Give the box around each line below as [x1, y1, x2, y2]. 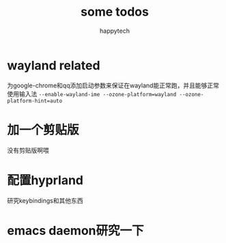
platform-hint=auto [7, 97, 63, 104]
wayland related [7, 57, 100, 73]
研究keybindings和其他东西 [7, 196, 83, 205]
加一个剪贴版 [7, 122, 80, 137]
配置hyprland [7, 172, 84, 188]
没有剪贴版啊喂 [7, 146, 49, 154]
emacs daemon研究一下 [7, 223, 145, 238]
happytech [100, 27, 130, 35]
